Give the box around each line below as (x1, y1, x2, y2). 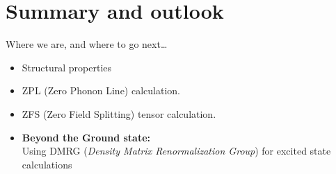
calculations (22, 157, 72, 171)
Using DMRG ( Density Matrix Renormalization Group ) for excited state (22, 143, 331, 158)
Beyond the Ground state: (22, 130, 151, 144)
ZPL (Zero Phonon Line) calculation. (22, 83, 180, 98)
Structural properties (22, 60, 112, 74)
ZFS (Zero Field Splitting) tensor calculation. (22, 106, 216, 121)
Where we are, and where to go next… (6, 37, 168, 51)
